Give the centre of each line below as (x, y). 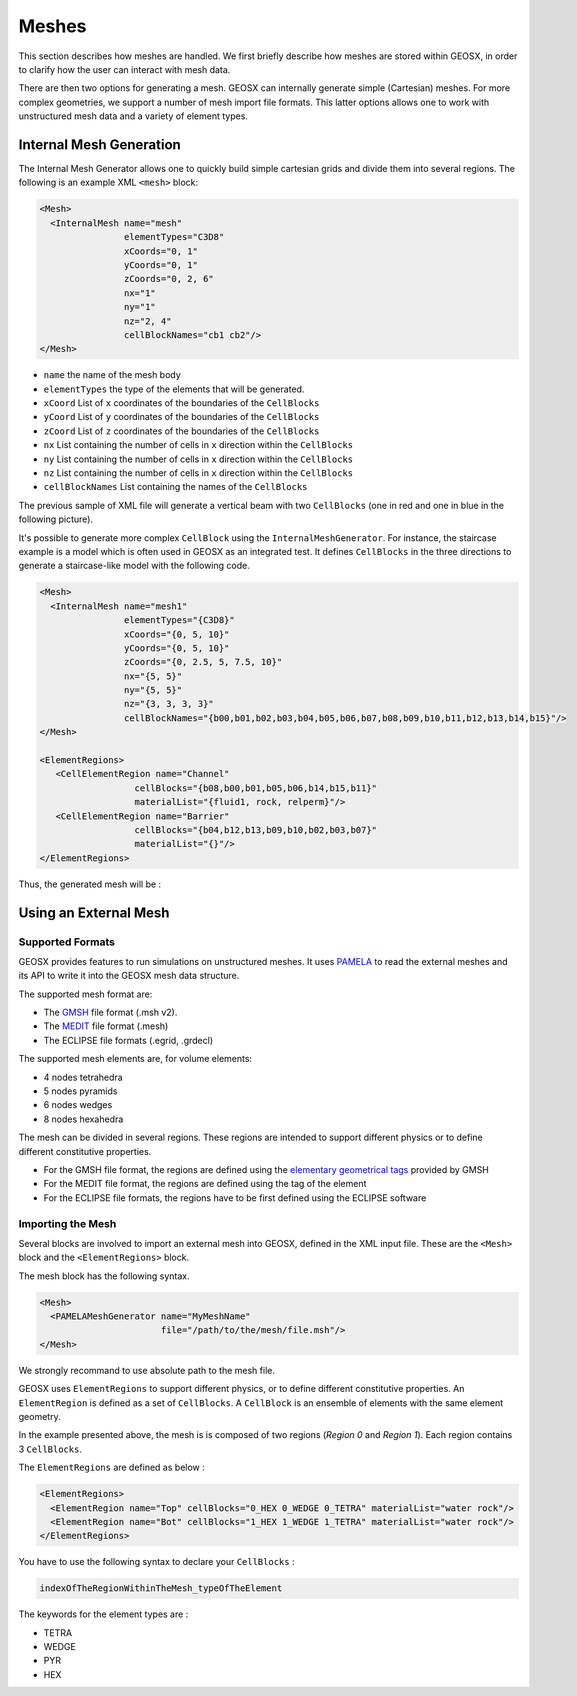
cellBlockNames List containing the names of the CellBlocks (175, 487)
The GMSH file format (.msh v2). (110, 1012)
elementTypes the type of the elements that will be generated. (174, 389)
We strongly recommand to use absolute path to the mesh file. (146, 1370)
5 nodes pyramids (80, 1091)
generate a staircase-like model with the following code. (134, 566)
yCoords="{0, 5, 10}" (176, 648)
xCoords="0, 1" (161, 251)
